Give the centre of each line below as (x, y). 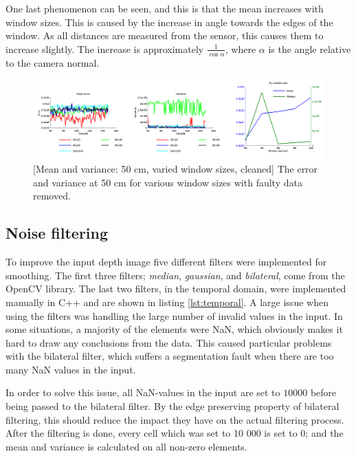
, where (241, 48)
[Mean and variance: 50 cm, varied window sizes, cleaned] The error (176, 169)
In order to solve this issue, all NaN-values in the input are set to (143, 392)
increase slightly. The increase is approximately (105, 48)
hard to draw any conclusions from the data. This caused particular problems (169, 342)
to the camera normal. (53, 62)
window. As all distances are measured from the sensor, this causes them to (165, 35)
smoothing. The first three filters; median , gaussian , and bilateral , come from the (175, 275)
